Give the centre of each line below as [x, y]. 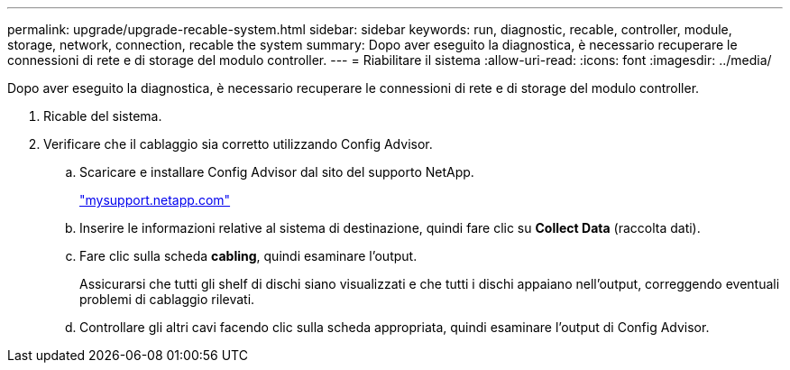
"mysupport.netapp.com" [155, 200]
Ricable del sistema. [103, 116]
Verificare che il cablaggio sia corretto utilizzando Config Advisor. [238, 144]
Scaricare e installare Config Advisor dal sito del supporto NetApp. [277, 172]
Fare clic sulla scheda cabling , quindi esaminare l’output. [248, 256]
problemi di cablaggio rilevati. [167, 299]
